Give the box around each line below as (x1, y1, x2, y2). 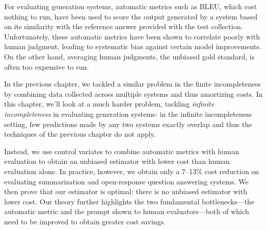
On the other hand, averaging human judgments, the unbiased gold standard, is (4, 51, 255, 61)
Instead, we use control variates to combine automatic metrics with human (4, 145, 239, 156)
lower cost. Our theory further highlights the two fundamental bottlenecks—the (4, 196, 255, 206)
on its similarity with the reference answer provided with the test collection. (4, 21, 243, 32)
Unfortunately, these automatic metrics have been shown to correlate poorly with (4, 31, 260, 41)
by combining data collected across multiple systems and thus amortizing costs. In (4, 88, 263, 99)
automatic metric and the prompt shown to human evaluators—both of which (4, 206, 250, 217)
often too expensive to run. (4, 61, 89, 72)
